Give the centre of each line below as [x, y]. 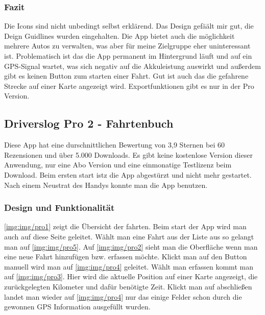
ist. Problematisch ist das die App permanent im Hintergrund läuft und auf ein [128, 56]
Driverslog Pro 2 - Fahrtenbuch [89, 123]
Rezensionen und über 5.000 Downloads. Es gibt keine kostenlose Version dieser [128, 154]
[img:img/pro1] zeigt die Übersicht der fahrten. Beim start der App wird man [125, 226]
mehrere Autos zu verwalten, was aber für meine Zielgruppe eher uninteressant [127, 46]
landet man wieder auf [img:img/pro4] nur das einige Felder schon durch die [123, 296]
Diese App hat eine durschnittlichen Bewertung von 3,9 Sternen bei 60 [114, 145]
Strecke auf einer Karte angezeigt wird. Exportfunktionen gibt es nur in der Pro [129, 86]
